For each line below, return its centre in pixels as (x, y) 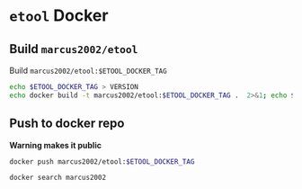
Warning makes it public (55, 145)
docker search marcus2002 (58, 178)
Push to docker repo (67, 124)
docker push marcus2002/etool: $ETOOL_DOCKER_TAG (102, 162)
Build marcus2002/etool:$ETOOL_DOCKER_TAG (89, 70)
